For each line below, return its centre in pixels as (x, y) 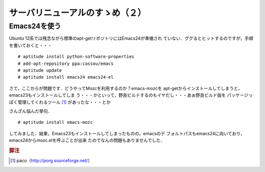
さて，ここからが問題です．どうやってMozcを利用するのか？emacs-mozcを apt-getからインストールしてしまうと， (126, 88)
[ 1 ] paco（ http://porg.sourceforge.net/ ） (52, 161)
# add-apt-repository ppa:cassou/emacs (66, 63)
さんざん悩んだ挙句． (31, 111)
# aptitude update (40, 70)
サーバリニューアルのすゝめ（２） (78, 13)
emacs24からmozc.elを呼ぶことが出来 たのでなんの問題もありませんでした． (87, 141)
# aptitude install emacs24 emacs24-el (66, 77)
